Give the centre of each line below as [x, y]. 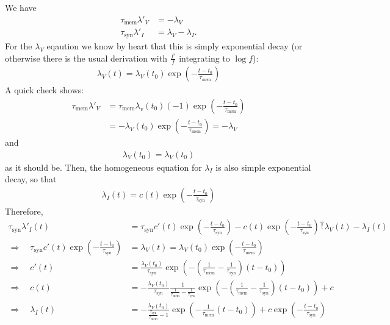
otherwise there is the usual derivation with [86, 58]
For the [19, 45]
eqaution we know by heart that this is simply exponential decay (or [175, 45]
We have [21, 7]
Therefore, [24, 211]
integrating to [204, 58]
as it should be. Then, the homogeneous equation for [103, 167]
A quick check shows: [45, 90]
